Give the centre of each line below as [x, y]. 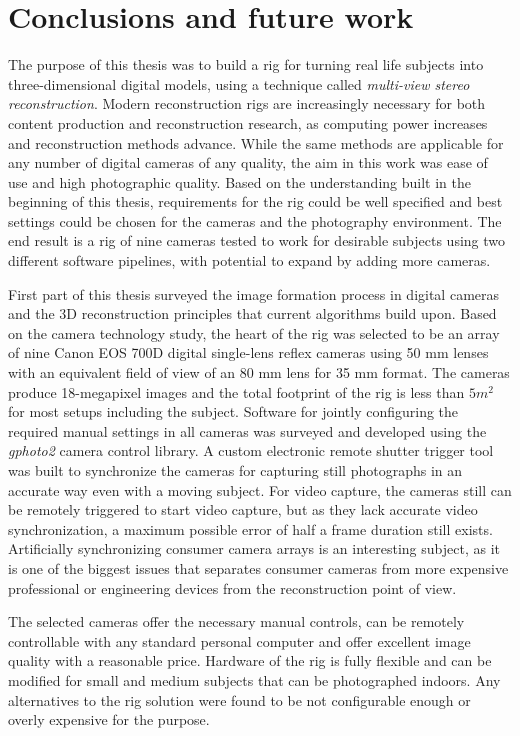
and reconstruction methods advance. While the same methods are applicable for [256, 142]
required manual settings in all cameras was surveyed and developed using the [247, 430]
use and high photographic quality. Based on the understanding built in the [239, 181]
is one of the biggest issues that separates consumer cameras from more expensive [258, 567]
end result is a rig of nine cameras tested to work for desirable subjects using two [257, 240]
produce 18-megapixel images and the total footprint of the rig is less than [236, 391]
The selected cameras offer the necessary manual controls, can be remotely [236, 621]
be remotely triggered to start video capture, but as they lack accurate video [243, 509]
